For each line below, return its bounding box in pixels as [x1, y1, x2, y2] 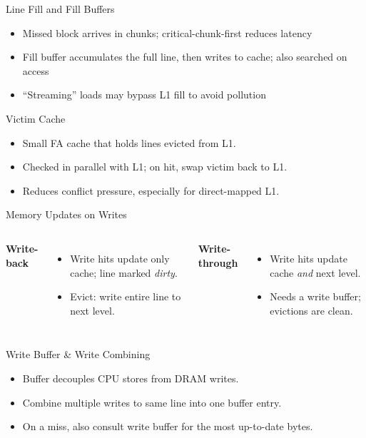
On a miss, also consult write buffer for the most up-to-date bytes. [22, 419, 313, 434]
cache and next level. [270, 265, 361, 280]
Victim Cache [6, 111, 66, 126]
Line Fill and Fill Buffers [6, 1, 115, 16]
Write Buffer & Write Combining [6, 347, 151, 362]
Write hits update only [70, 250, 170, 265]
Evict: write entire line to [70, 289, 181, 304]
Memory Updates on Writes [6, 207, 127, 222]
